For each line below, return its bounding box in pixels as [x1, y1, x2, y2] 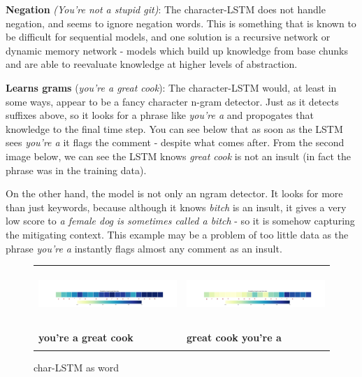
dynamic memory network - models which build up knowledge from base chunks [6, 43, 348, 57]
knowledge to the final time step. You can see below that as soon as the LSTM [6, 121, 343, 136]
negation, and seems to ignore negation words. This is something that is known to [6, 15, 356, 30]
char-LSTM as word [34, 360, 120, 374]
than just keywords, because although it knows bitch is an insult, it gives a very [6, 199, 347, 214]
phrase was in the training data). [6, 162, 147, 177]
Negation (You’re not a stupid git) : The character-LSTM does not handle [6, 2, 326, 16]
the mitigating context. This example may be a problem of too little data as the [6, 227, 349, 241]
